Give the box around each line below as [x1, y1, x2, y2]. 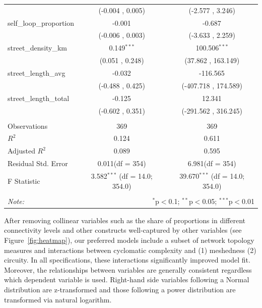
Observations [8, 120, 48, 131]
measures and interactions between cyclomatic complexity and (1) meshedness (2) [4, 244, 256, 255]
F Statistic [8, 175, 40, 186]
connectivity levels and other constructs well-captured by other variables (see [4, 225, 242, 235]
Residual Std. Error [8, 158, 68, 169]
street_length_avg [8, 67, 65, 78]
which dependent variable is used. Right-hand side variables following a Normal [4, 274, 249, 285]
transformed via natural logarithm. [4, 294, 112, 304]
